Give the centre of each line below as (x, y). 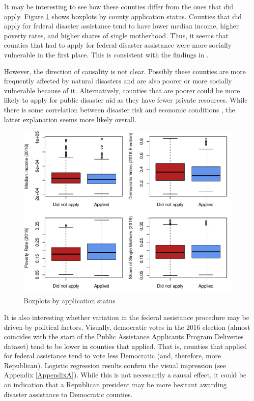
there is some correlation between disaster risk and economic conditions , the (120, 109)
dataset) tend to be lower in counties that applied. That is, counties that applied (126, 346)
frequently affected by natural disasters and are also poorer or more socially (118, 81)
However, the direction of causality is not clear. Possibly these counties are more (125, 71)
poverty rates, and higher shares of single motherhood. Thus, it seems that (116, 35)
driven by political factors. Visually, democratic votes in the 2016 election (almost (127, 327)
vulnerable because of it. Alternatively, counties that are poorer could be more (122, 90)
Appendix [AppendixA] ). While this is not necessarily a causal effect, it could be (125, 375)
